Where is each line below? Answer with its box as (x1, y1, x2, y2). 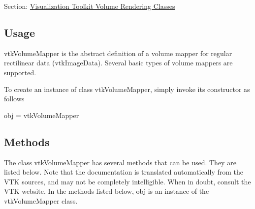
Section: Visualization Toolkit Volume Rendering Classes (4, 1, 175, 11)
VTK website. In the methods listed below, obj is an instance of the (4, 186, 209, 196)
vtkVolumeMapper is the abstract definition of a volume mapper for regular (4, 48, 232, 58)
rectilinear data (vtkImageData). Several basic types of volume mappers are (4, 58, 233, 68)
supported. (4, 67, 36, 77)
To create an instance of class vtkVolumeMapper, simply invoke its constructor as (4, 84, 250, 94)
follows (4, 93, 25, 104)
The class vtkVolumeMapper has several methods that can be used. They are (4, 157, 236, 167)
